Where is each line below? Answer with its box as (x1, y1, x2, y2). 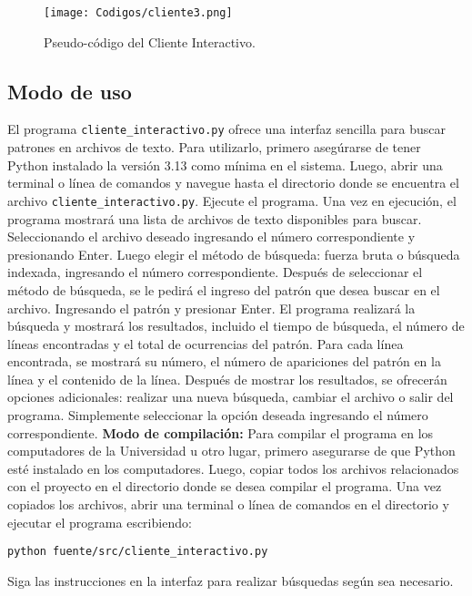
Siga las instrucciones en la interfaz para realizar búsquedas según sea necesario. (7, 570, 454, 590)
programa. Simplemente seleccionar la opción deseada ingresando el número (7, 406, 428, 425)
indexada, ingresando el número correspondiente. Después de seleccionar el (7, 262, 423, 282)
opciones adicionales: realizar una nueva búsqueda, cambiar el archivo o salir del (7, 387, 454, 406)
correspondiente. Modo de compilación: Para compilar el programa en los (7, 423, 434, 442)
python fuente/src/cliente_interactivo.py (7, 545, 268, 559)
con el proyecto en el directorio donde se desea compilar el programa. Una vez (7, 477, 442, 496)
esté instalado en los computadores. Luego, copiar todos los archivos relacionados (7, 458, 459, 478)
